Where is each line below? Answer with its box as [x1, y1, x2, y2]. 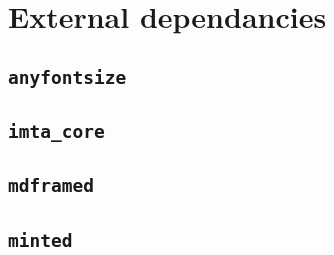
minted [8, 229, 73, 251]
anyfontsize [8, 66, 127, 88]
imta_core [8, 121, 105, 143]
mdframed [8, 175, 94, 197]
